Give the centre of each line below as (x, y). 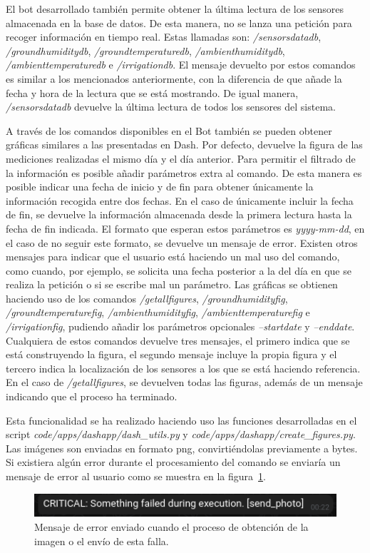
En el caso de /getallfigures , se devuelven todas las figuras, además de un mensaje (184, 382)
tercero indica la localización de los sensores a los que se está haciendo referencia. (183, 368)
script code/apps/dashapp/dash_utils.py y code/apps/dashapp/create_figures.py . (181, 434)
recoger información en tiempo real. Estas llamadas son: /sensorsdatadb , (164, 37)
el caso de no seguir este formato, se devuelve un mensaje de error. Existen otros (182, 242)
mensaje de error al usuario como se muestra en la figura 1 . (136, 476)
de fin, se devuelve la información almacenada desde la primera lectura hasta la (179, 214)
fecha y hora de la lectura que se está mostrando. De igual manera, (152, 92)
